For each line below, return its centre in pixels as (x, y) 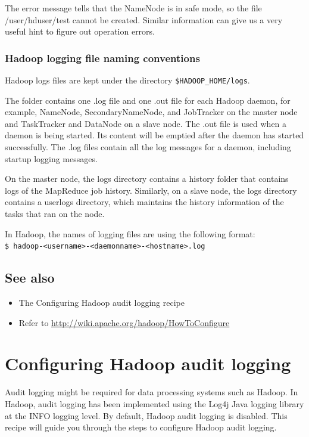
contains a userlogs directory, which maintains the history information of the (144, 202)
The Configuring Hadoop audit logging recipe (102, 303)
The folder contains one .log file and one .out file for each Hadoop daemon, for (148, 100)
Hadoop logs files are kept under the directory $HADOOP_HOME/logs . (127, 80)
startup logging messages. (51, 158)
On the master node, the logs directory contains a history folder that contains (147, 179)
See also (30, 278)
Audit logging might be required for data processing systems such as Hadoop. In (152, 392)
